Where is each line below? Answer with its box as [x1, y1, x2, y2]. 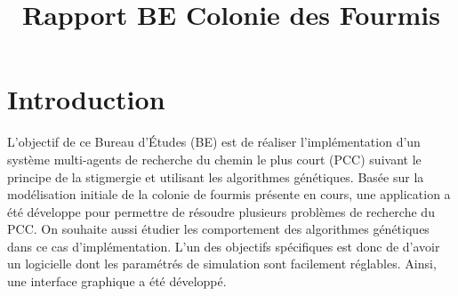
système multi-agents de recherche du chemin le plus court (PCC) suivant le [7, 149, 422, 168]
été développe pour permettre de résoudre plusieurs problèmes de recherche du [7, 202, 435, 220]
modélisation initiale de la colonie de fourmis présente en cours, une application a [7, 185, 451, 204]
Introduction [7, 81, 165, 117]
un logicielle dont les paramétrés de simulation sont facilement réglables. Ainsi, [7, 254, 437, 273]
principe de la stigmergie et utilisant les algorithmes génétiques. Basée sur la [7, 167, 424, 186]
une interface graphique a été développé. [7, 272, 227, 291]
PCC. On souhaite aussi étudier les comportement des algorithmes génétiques [7, 220, 430, 238]
